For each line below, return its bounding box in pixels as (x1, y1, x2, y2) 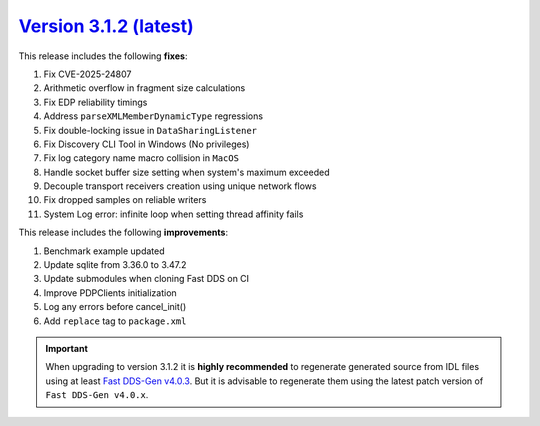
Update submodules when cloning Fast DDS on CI (43, 273, 250, 285)
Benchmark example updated (43, 245, 165, 257)
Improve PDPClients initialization (43, 286, 177, 299)
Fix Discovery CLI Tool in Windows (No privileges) (43, 138, 250, 150)
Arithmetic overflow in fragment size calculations (43, 82, 246, 94)
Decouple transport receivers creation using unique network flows (43, 180, 317, 192)
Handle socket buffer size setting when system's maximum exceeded (43, 166, 330, 178)
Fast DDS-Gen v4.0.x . (45, 389, 149, 401)
